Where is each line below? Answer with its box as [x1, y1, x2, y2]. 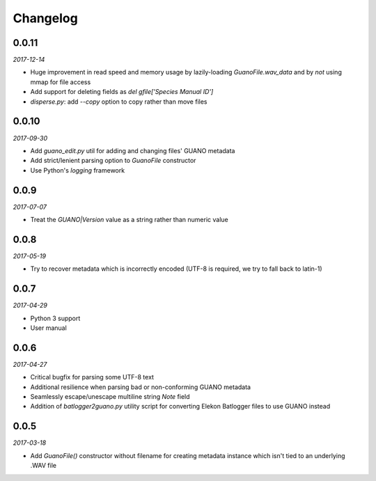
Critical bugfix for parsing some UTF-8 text [30, 373, 155, 381]
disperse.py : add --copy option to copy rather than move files [30, 97, 207, 106]
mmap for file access [30, 77, 91, 86]
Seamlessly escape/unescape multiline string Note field [30, 393, 191, 401]
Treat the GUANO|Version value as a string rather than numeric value [30, 216, 229, 223]
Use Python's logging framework [30, 166, 125, 174]
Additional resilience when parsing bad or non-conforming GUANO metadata [30, 383, 251, 391]
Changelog [13, 10, 78, 26]
